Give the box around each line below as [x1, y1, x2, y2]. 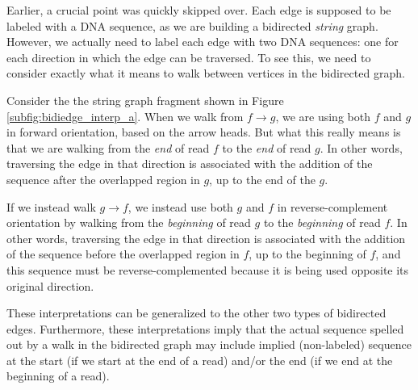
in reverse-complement [277, 198, 388, 215]
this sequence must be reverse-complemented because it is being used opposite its [6, 261, 409, 278]
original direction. [6, 277, 94, 294]
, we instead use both [127, 198, 233, 215]
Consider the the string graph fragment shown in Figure [6, 91, 284, 108]
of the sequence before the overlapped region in [6, 245, 240, 262]
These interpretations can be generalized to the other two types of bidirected [6, 304, 387, 321]
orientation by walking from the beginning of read [6, 214, 251, 231]
